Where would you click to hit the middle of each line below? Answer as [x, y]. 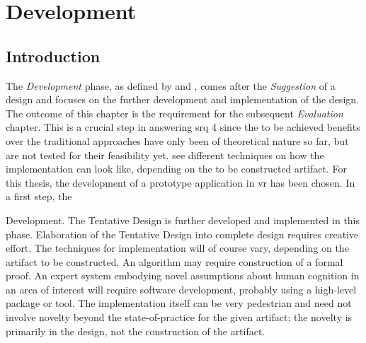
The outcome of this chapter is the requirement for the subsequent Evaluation [175, 113]
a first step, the [39, 196]
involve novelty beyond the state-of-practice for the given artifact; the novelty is [179, 317]
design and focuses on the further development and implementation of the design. [182, 99]
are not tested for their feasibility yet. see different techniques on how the [165, 155]
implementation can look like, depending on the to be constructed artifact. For [176, 169]
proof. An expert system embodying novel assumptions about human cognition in [183, 275]
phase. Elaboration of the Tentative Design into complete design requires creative [182, 234]
